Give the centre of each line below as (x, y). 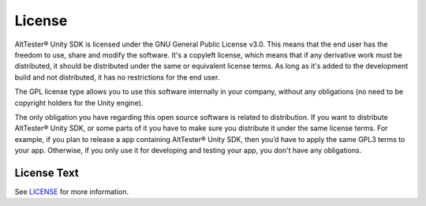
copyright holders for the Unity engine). (79, 103)
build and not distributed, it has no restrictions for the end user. (117, 77)
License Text (47, 172)
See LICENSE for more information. (72, 191)
